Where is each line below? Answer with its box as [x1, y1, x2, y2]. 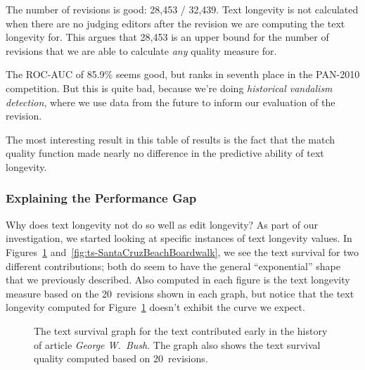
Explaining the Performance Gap [6, 189, 197, 207]
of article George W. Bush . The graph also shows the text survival [34, 337, 321, 352]
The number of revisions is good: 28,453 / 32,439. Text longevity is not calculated [6, 2, 359, 16]
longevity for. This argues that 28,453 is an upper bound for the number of [6, 30, 329, 44]
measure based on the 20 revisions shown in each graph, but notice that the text [6, 286, 354, 300]
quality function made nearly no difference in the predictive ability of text [6, 146, 324, 160]
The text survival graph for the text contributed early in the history [34, 323, 328, 338]
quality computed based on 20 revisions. [34, 351, 208, 366]
